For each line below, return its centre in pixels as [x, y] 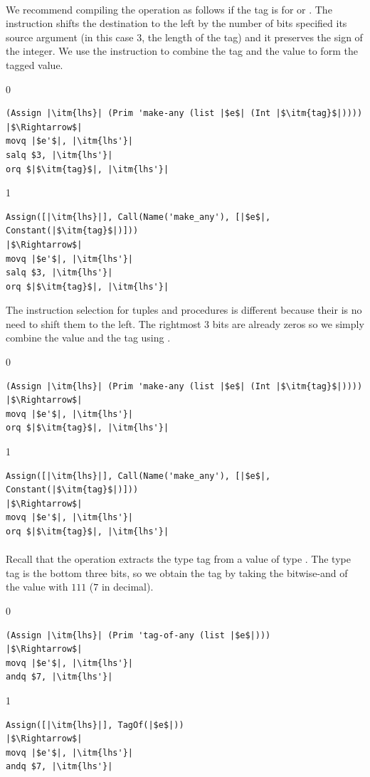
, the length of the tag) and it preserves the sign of [252, 37]
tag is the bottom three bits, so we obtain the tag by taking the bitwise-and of [177, 572]
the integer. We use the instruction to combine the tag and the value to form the [182, 51]
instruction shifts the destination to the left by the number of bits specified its [176, 23]
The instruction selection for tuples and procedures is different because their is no [184, 310]
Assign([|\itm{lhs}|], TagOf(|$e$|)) [95, 725]
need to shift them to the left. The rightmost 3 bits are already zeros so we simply [185, 323]
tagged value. [35, 64]
